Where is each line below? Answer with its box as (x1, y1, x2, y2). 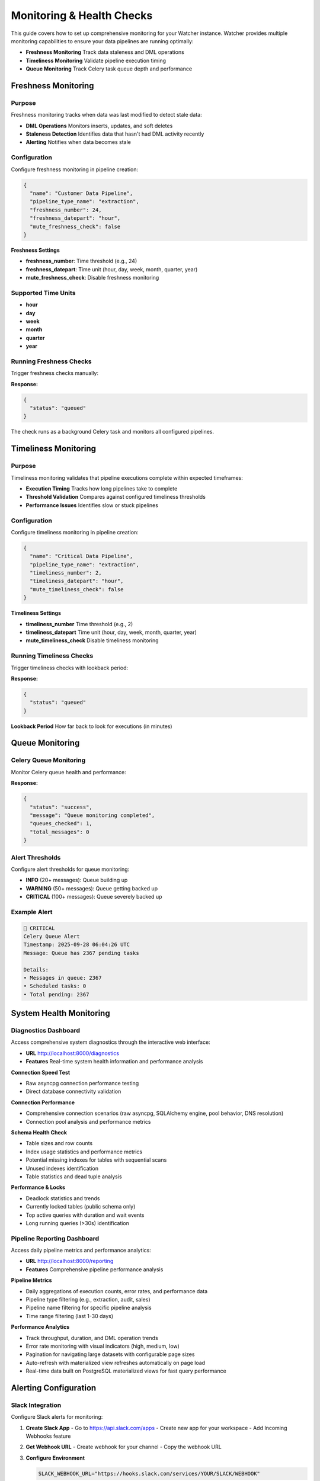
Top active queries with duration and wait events (25, 1211, 145, 1219)
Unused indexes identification (25, 1165, 99, 1172)
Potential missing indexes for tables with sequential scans (25, 1156, 167, 1163)
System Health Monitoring (11, 1008, 110, 1018)
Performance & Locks (11, 1184, 65, 1191)
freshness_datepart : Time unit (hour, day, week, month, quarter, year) (25, 265, 198, 273)
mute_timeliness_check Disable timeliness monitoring (25, 637, 159, 644)
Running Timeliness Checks (11, 652, 94, 660)
